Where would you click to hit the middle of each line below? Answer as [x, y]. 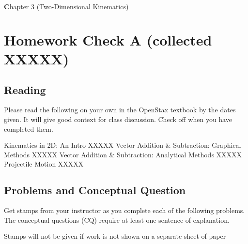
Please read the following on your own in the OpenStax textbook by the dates [120, 110]
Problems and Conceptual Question [95, 190]
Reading [25, 89]
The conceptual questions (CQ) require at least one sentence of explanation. [117, 220]
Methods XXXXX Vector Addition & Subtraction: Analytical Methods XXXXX [123, 154]
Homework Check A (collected [108, 39]
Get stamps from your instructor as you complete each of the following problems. [124, 210]
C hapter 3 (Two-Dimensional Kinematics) [66, 6]
